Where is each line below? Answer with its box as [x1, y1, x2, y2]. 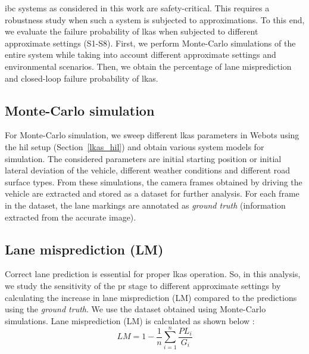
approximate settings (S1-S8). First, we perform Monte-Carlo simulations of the [5, 36, 296, 49]
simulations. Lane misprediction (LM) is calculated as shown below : [5, 314, 255, 327]
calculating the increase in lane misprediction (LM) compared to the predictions [5, 291, 297, 303]
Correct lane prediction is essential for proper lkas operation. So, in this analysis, [5, 268, 301, 280]
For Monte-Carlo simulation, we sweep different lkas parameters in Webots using [5, 129, 299, 141]
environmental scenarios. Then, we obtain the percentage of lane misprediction [5, 60, 292, 72]
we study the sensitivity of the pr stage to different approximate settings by [5, 279, 281, 291]
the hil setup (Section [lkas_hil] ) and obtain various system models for [5, 140, 264, 153]
